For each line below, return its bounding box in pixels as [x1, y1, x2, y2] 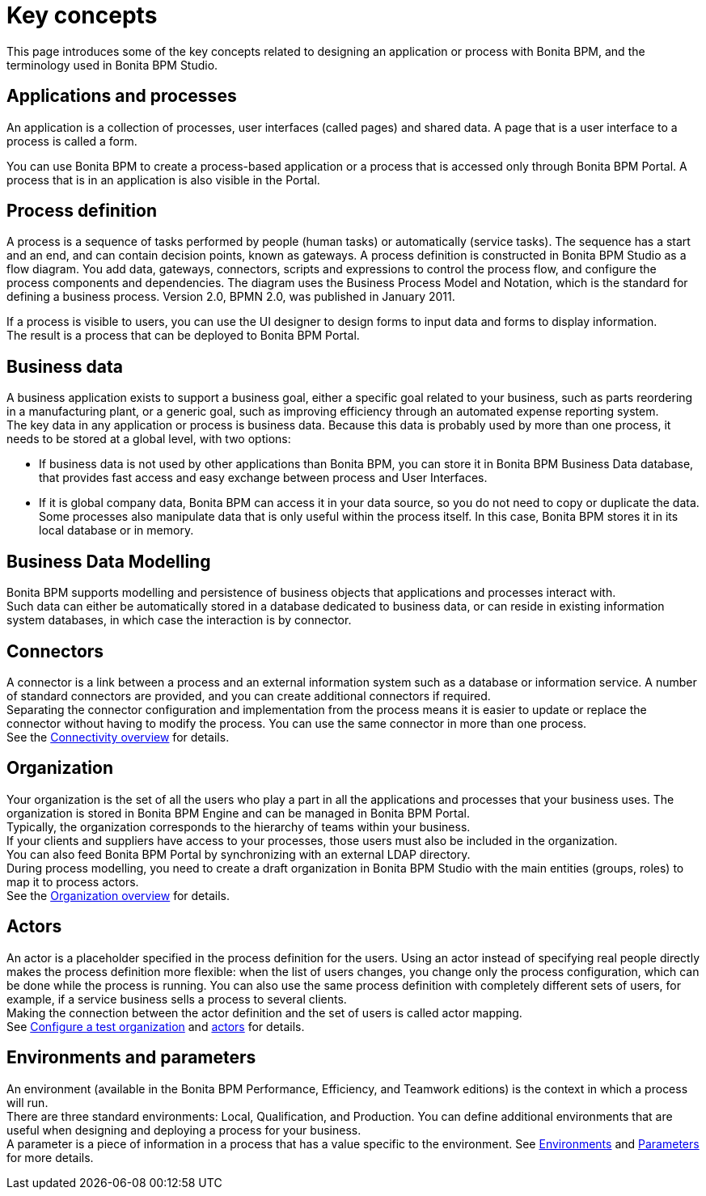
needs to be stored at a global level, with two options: [6, 432, 291, 446]
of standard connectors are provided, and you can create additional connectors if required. [6, 688, 491, 703]
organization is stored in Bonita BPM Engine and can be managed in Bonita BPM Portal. [6, 805, 471, 820]
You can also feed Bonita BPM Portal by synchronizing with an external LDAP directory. [6, 847, 471, 861]
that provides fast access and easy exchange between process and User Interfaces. [39, 471, 488, 485]
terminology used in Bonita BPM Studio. [6, 57, 218, 72]
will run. [6, 1095, 49, 1109]
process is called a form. [6, 133, 137, 148]
